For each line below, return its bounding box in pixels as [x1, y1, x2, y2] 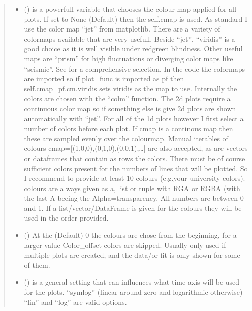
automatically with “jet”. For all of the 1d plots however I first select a [24, 113, 244, 123]
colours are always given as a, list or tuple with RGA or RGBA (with [24, 182, 240, 193]
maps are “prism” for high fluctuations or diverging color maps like [24, 53, 233, 64]
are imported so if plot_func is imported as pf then [24, 73, 184, 84]
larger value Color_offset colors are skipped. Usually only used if [24, 239, 226, 250]
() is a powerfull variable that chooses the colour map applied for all [24, 4, 236, 14]
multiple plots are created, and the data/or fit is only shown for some [24, 250, 240, 260]
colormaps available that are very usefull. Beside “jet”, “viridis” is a [24, 33, 235, 44]
